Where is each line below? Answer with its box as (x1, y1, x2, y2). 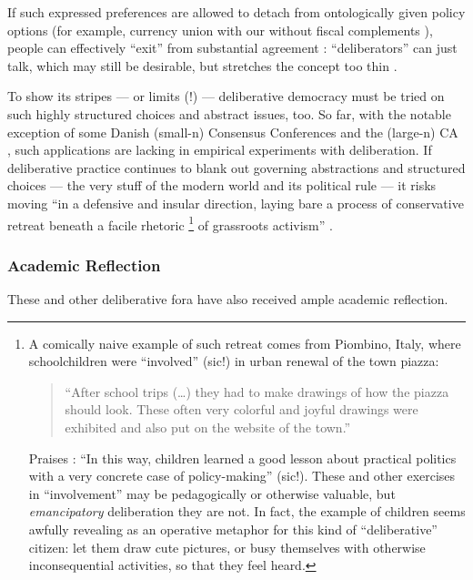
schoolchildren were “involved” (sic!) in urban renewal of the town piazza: (28, 351, 439, 371)
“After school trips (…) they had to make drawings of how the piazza (65, 382, 449, 401)
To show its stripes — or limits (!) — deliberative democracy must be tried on (7, 86, 445, 106)
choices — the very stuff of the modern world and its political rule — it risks (7, 176, 437, 195)
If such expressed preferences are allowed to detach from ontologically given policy (7, 3, 466, 21)
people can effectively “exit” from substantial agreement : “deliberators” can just (7, 38, 458, 57)
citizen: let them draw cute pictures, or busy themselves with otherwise (28, 537, 426, 556)
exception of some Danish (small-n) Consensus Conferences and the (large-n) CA (7, 122, 458, 141)
